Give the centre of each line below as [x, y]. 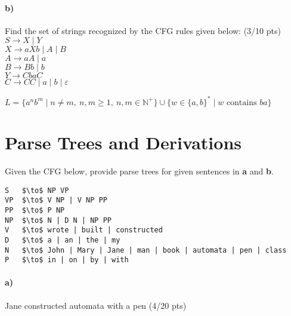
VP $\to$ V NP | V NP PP [56, 200]
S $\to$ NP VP [37, 190]
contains [242, 102]
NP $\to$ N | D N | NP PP [58, 220]
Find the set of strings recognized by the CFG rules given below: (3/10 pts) [143, 30]
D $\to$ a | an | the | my [63, 240]
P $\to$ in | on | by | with [67, 260]
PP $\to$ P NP [35, 210]
